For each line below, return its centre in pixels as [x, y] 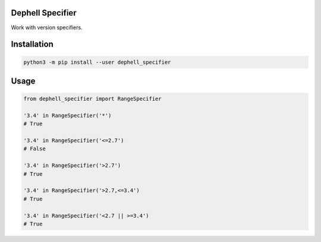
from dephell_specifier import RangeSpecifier [92, 99]
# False [34, 149]
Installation [32, 44]
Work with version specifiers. [47, 27]
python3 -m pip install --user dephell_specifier [97, 62]
